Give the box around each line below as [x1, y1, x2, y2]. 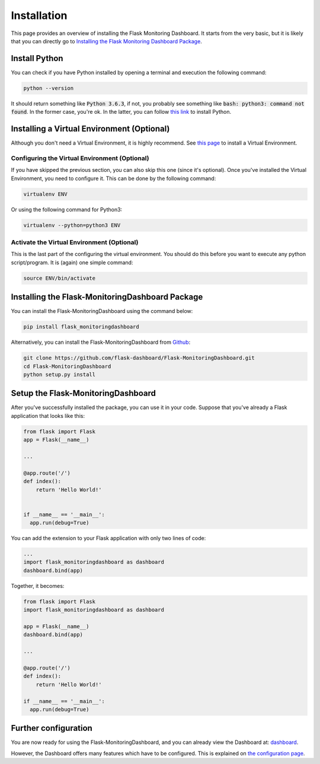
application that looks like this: [11, 412, 85, 419]
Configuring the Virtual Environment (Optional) [11, 154, 149, 162]
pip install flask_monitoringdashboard [23, 324, 139, 330]
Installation [11, 9, 68, 22]
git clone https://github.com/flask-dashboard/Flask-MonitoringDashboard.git [23, 354, 255, 362]
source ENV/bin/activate [23, 274, 96, 282]
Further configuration [11, 723, 93, 733]
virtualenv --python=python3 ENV [23, 222, 121, 228]
